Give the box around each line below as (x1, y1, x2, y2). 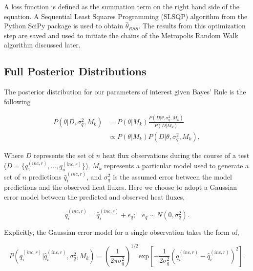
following (4, 96, 31, 106)
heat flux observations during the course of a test (102, 150, 250, 160)
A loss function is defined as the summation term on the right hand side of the (4, 1, 239, 11)
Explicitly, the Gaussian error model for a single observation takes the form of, (4, 226, 239, 237)
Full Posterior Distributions (4, 64, 147, 79)
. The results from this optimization (138, 21, 246, 31)
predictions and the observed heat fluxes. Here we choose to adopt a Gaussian (4, 182, 237, 192)
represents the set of (34, 150, 94, 160)
